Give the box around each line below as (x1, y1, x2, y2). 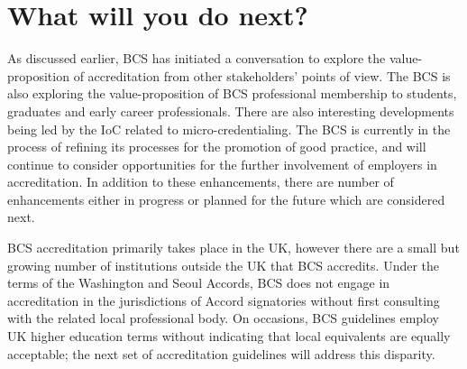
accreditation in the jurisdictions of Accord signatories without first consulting (7, 291, 440, 309)
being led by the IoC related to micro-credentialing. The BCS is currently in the (7, 119, 451, 138)
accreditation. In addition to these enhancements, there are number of (7, 172, 394, 191)
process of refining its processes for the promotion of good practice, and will (7, 137, 426, 156)
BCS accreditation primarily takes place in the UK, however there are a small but (7, 238, 460, 257)
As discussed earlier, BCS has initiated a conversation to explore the (7, 49, 386, 68)
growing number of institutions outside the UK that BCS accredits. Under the (7, 255, 440, 274)
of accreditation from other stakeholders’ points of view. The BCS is (73, 66, 451, 85)
